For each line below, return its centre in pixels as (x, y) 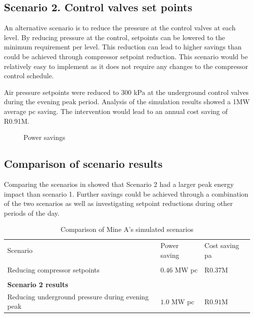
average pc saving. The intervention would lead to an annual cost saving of (116, 111)
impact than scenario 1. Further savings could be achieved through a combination (126, 193)
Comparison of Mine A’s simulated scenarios (127, 229)
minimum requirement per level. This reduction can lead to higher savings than (123, 47)
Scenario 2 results (38, 284)
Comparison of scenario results (83, 164)
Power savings (44, 137)
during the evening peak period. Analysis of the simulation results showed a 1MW (127, 102)
